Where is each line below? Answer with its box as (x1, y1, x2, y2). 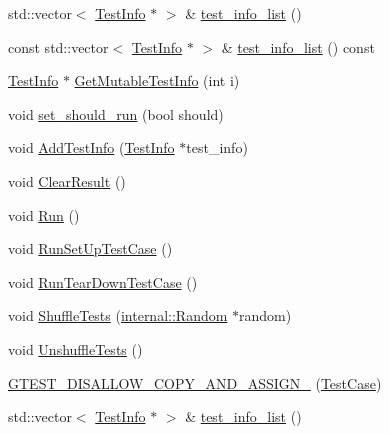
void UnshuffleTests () (8, 338, 143, 359)
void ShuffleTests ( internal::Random (8, 305, 228, 326)
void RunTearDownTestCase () (8, 271, 198, 292)
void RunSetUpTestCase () (8, 238, 173, 259)
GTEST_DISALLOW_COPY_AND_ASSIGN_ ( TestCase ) (8, 372, 382, 393)
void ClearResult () (8, 170, 126, 191)
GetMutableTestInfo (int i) (74, 70, 240, 91)
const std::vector (8, 36, 109, 57)
